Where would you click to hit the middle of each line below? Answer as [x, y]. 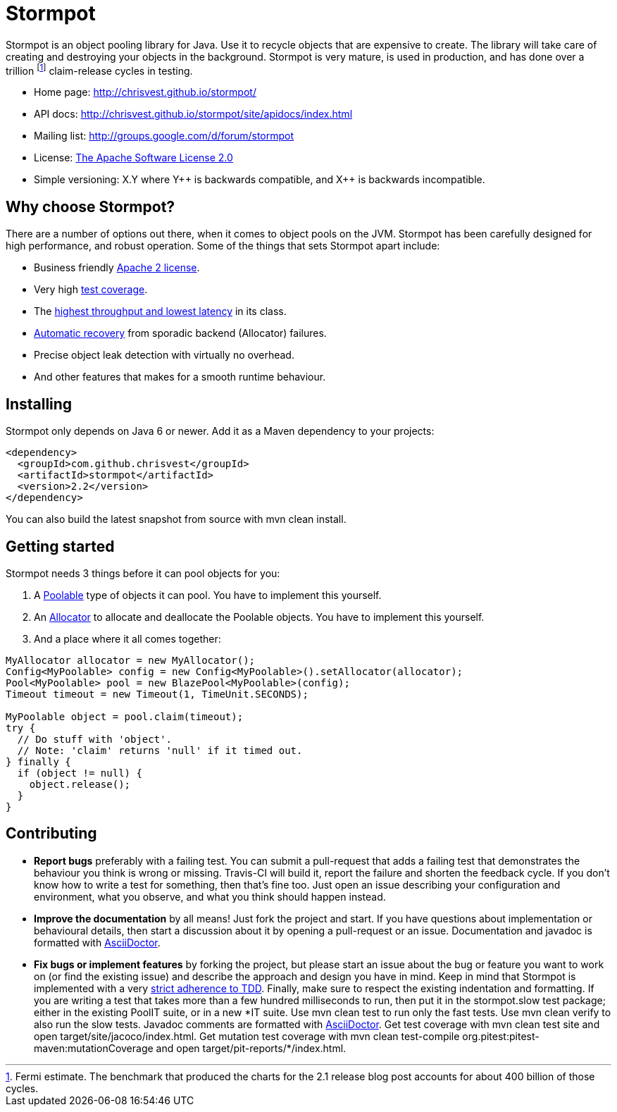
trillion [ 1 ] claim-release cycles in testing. [99, 69]
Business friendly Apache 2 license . [117, 268]
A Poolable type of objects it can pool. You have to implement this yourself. [208, 595]
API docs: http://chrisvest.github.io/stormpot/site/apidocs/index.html [193, 114]
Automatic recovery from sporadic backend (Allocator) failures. [180, 333]
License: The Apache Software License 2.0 [133, 158]
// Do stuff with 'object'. [95, 739]
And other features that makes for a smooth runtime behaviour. [180, 377]
